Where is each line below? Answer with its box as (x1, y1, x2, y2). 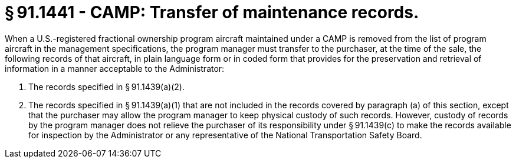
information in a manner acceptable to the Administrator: (5, 63, 225, 74)
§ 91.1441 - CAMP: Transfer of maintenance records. (5, 2, 419, 22)
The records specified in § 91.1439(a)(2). (28, 81, 185, 92)
